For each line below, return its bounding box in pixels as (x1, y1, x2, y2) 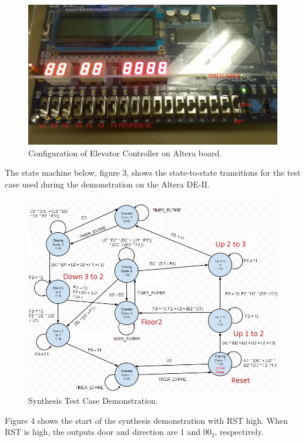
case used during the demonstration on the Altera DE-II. (5, 178, 210, 190)
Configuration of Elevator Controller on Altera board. (28, 146, 222, 159)
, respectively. (214, 426, 264, 438)
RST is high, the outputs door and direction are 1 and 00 (5, 426, 212, 438)
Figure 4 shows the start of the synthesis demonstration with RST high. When (5, 414, 288, 426)
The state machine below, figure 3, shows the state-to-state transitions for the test (5, 166, 301, 179)
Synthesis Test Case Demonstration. (28, 394, 158, 406)
